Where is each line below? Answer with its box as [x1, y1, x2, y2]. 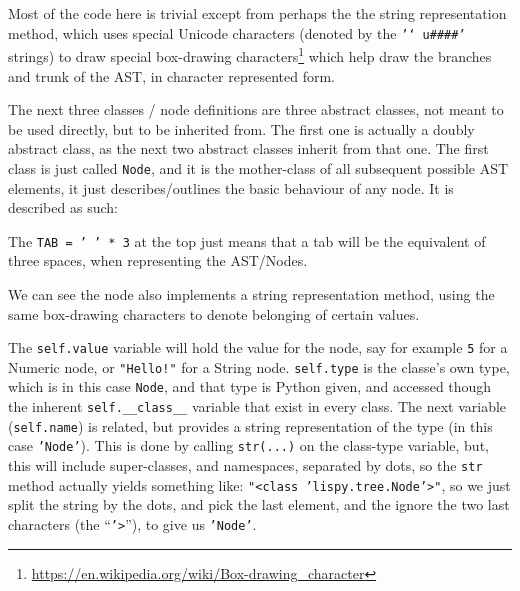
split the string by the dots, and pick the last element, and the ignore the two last [8, 494, 510, 515]
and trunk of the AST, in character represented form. [8, 65, 335, 86]
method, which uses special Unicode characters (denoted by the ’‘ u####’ [8, 22, 466, 43]
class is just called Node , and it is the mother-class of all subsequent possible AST [8, 157, 509, 178]
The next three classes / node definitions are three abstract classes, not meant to [8, 99, 504, 120]
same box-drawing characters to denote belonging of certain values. [8, 303, 420, 324]
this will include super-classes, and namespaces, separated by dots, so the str [8, 455, 483, 476]
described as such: [8, 197, 118, 218]
